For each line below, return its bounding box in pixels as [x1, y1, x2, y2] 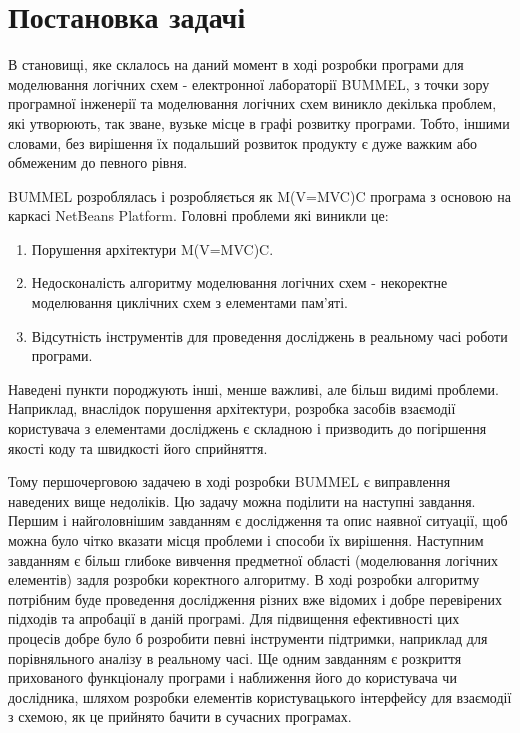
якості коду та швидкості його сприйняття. [8, 437, 268, 458]
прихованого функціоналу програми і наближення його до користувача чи [8, 667, 457, 688]
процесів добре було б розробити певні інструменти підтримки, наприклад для [8, 627, 488, 648]
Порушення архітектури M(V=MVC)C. [31, 238, 274, 259]
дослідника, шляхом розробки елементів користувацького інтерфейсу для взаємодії [8, 686, 512, 707]
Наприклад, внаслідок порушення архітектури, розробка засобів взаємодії [8, 398, 456, 419]
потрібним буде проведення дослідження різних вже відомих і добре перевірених [8, 588, 503, 609]
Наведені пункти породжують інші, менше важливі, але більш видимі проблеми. [8, 378, 499, 399]
